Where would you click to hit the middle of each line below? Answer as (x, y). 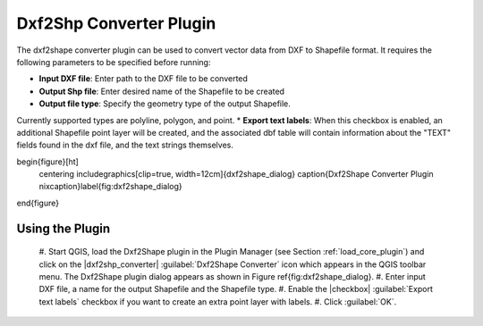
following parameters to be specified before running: (114, 62)
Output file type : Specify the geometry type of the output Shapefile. (165, 104)
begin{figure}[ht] (48, 162)
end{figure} (38, 203)
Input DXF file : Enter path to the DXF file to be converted (143, 79)
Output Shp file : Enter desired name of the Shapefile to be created (162, 91)
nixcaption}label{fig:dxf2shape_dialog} (110, 187)
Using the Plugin (64, 228)
